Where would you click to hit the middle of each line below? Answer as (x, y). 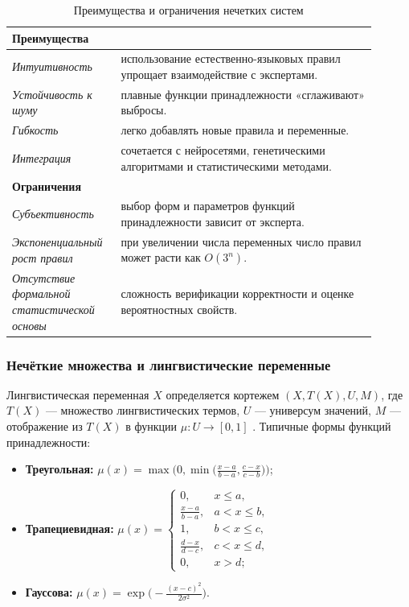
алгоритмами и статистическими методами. (226, 165)
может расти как (161, 257)
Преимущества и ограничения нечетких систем (188, 10)
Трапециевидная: (70, 528)
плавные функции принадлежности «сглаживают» (243, 94)
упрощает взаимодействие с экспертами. (219, 74)
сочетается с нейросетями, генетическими (223, 150)
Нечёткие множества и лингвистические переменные (169, 364)
